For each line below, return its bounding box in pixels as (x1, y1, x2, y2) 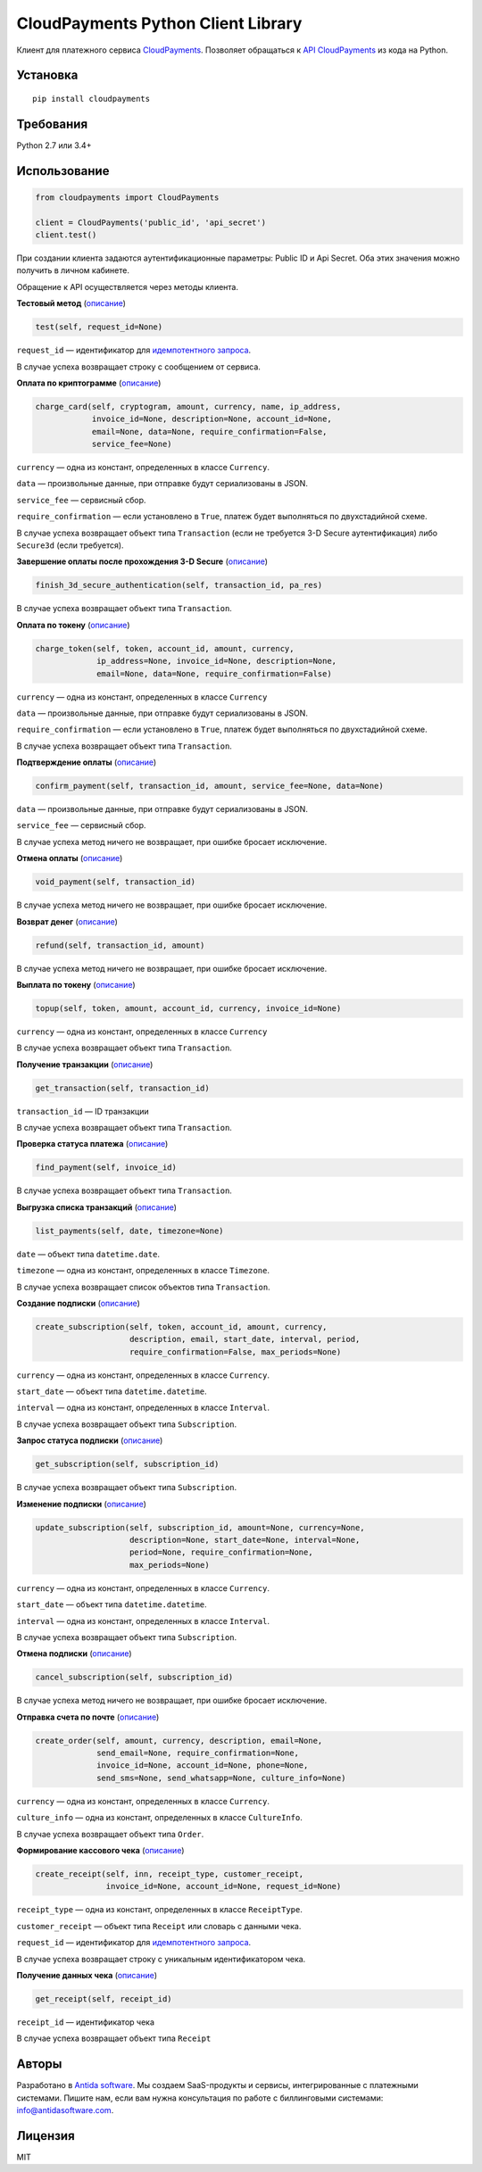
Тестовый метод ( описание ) (16, 298, 127, 309)
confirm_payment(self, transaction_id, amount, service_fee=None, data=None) (35, 781, 384, 792)
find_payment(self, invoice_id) (35, 1163, 178, 1173)
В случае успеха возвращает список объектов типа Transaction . (16, 1281, 271, 1292)
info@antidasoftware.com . (16, 2104, 114, 2115)
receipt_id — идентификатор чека (16, 2017, 155, 2027)
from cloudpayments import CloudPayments (35, 192, 220, 203)
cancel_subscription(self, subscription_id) (35, 1672, 234, 1682)
